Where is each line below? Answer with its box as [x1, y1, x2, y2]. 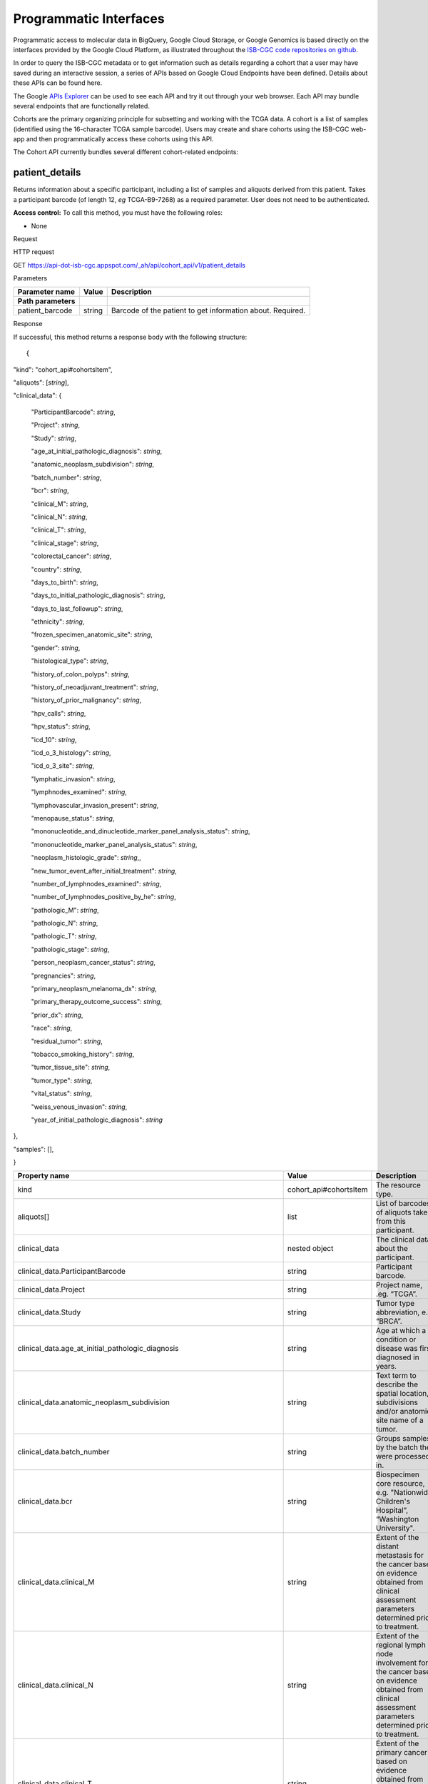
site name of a [375, 1415, 424, 1425]
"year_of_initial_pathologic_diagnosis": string [31, 1115, 163, 1124]
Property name [17, 1171, 70, 1181]
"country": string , [31, 564, 82, 574]
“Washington [375, 1514, 419, 1524]
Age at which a [375, 1326, 427, 1336]
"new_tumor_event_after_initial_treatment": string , [31, 866, 178, 875]
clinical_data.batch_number [17, 1447, 110, 1457]
